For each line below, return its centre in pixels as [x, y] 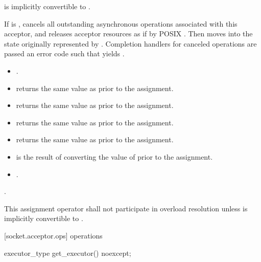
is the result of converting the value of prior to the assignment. [114, 156]
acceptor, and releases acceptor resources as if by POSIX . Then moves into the [128, 34]
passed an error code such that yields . [64, 53]
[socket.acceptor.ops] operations [53, 235]
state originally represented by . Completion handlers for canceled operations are [130, 43]
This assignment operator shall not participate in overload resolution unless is [126, 208]
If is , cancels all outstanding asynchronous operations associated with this [121, 23]
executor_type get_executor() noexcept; [68, 253]
